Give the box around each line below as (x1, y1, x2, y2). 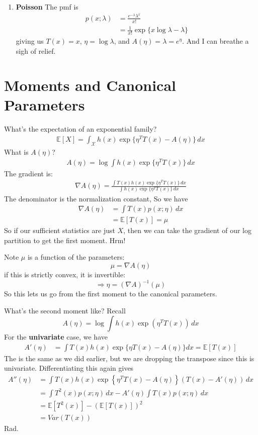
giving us (16, 35, 44, 46)
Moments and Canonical (4, 75, 176, 95)
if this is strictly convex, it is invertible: (4, 269, 126, 279)
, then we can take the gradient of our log (123, 225, 251, 236)
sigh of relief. (16, 45, 56, 56)
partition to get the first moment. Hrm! (4, 235, 126, 245)
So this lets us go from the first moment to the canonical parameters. (4, 288, 217, 299)
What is (4, 146, 29, 157)
